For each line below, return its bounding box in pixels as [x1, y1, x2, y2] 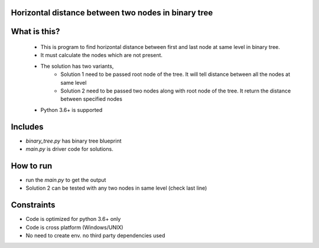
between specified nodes [60, 95, 122, 102]
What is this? [11, 27, 60, 37]
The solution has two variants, [40, 62, 114, 70]
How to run [11, 161, 53, 171]
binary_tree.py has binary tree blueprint [25, 137, 122, 144]
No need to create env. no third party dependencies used [25, 232, 165, 239]
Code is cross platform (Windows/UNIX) [25, 224, 123, 231]
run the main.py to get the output [25, 176, 106, 183]
